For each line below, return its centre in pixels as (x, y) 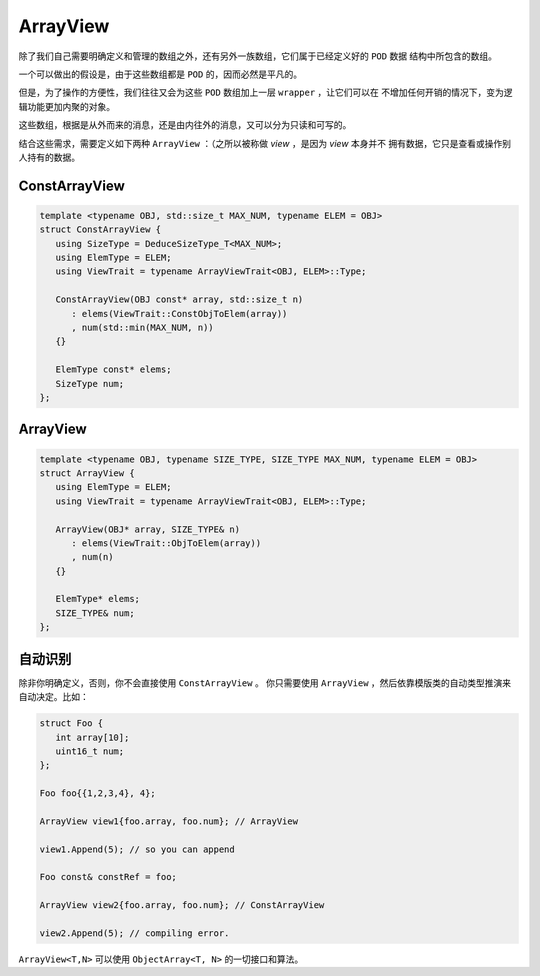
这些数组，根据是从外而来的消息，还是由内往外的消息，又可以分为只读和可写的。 (185, 125)
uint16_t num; (90, 751)
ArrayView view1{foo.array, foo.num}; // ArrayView (169, 821)
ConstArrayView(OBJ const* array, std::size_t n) (179, 299)
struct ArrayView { (87, 473)
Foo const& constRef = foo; (108, 877)
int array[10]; (92, 737)
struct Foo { (71, 723)
